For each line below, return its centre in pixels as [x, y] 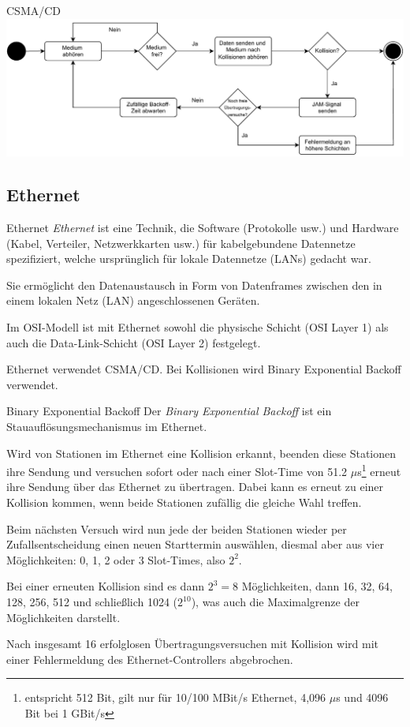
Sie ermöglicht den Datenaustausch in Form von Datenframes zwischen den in [194, 285]
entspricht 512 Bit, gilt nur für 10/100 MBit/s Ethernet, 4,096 [175, 697]
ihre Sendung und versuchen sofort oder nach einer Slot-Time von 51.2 [177, 471]
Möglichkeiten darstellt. [63, 617]
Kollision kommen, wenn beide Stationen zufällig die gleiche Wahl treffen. [184, 502]
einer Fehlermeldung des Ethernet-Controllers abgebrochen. [150, 659]
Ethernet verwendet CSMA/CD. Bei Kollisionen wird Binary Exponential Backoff [204, 369]
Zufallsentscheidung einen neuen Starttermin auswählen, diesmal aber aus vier [195, 544]
